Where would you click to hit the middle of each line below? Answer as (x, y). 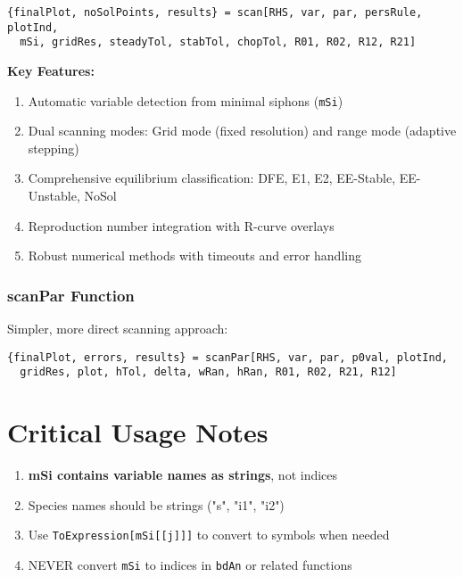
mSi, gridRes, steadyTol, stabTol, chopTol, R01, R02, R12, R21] (218, 42)
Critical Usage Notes (138, 432)
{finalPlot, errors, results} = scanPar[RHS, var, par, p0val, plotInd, (227, 357)
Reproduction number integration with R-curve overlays (181, 225)
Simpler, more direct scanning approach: (118, 328)
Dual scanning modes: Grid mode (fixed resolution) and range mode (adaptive (242, 131)
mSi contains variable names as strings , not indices (183, 475)
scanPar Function (71, 295)
